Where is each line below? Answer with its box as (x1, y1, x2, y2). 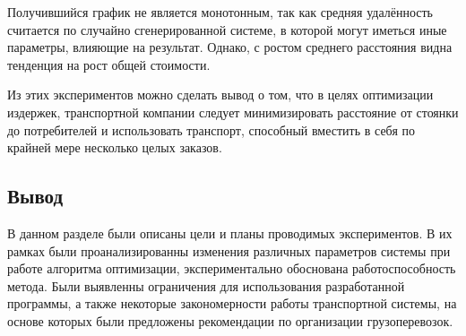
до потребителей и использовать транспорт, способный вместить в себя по (7, 120, 415, 139)
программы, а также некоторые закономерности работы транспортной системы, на (7, 294, 457, 313)
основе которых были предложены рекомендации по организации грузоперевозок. (7, 311, 453, 330)
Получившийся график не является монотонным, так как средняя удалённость (7, 3, 433, 21)
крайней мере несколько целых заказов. (7, 138, 222, 157)
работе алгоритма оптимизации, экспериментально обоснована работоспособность (7, 259, 456, 278)
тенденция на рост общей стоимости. (7, 55, 211, 73)
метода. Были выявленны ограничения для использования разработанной (7, 276, 405, 295)
